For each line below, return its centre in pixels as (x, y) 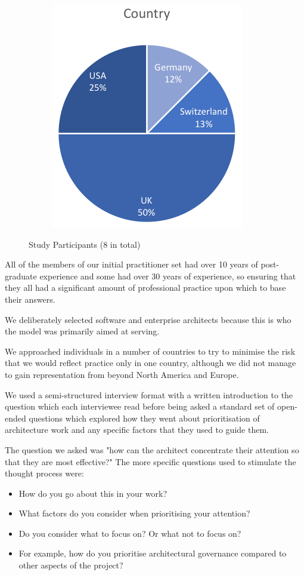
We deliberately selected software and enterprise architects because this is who (148, 319)
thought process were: (44, 473)
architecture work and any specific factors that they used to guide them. (137, 430)
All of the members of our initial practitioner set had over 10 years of (131, 264)
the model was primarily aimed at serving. (82, 331)
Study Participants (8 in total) (85, 244)
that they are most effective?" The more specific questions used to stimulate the (151, 461)
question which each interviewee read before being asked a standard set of (140, 406)
